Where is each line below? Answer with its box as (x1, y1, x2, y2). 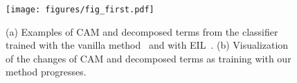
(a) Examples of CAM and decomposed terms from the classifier (6, 24, 278, 38)
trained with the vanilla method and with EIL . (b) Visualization (6, 38, 289, 52)
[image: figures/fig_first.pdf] (6, 5, 154, 14)
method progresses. (6, 64, 87, 79)
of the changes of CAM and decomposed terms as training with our (6, 51, 291, 65)
